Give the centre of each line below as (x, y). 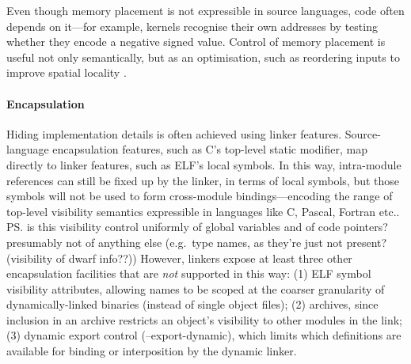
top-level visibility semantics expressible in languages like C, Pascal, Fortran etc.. (203, 211)
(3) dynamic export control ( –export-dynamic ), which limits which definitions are (204, 335)
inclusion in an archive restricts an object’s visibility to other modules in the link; (204, 319)
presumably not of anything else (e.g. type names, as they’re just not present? (197, 242)
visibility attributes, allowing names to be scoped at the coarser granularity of (196, 288)
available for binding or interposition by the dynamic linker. (152, 351)
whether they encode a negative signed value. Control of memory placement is (196, 42)
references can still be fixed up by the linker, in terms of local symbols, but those (203, 180)
